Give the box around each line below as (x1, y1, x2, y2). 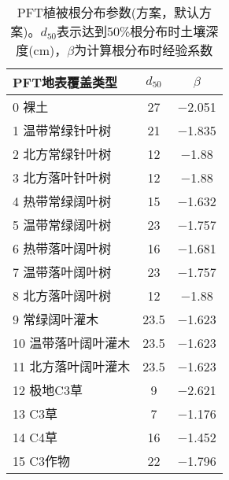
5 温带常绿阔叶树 (13, 216, 112, 234)
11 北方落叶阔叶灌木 (13, 357, 131, 375)
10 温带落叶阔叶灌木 (13, 334, 131, 352)
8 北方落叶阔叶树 (13, 286, 112, 305)
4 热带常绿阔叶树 (13, 192, 112, 210)
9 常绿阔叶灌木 (13, 310, 99, 328)
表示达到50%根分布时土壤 (57, 22, 206, 40)
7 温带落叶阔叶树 (13, 263, 112, 281)
